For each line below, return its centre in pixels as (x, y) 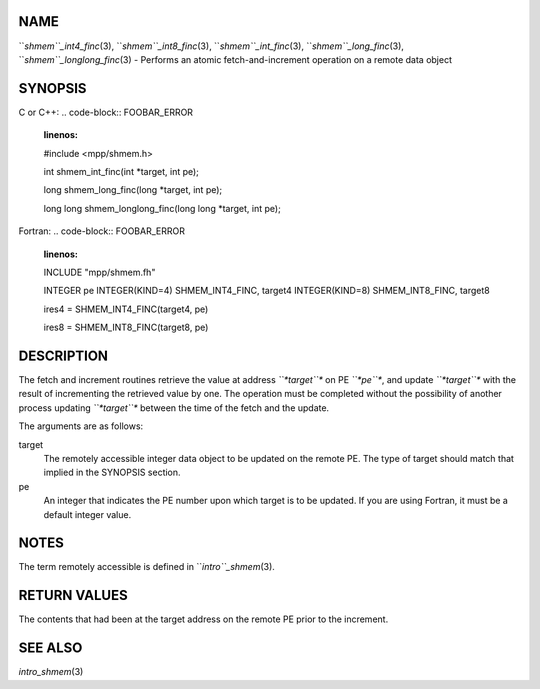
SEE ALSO (50, 648)
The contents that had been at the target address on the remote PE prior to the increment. (203, 619)
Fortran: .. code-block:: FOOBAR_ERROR (101, 231)
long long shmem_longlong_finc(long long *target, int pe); (162, 208)
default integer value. (87, 514)
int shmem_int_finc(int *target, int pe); (121, 171)
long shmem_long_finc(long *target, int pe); (133, 190)
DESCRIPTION (63, 355)
